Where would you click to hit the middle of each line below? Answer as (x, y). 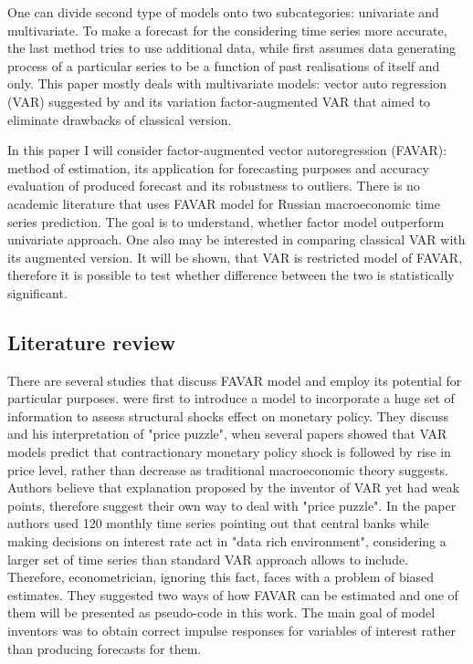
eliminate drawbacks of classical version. (120, 119)
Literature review (92, 342)
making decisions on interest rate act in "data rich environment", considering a (227, 541)
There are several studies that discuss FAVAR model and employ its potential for (235, 380)
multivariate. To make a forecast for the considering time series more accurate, (227, 30)
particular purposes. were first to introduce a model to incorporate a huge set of (231, 398)
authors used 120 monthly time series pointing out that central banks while (218, 523)
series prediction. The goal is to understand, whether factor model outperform (226, 221)
